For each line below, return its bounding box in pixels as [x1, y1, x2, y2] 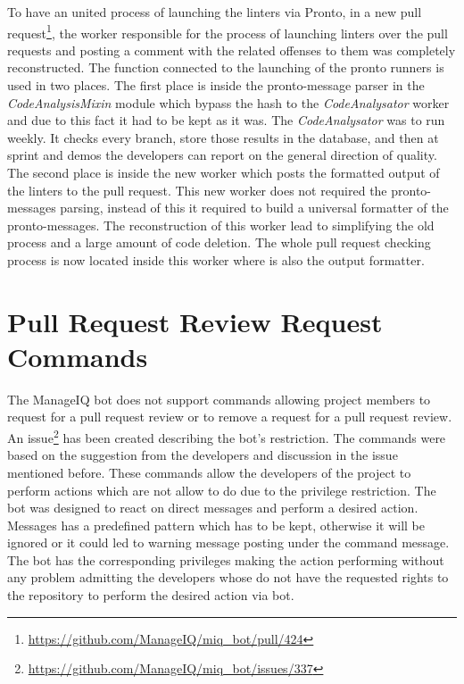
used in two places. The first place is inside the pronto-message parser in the [7, 76, 425, 95]
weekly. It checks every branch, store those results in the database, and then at [7, 128, 439, 146]
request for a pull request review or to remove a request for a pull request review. [7, 407, 452, 426]
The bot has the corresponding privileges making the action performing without [7, 550, 444, 569]
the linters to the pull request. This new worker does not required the [7, 180, 387, 199]
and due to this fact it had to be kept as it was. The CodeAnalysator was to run [7, 111, 445, 129]
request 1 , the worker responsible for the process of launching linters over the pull [7, 21, 448, 42]
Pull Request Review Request [7, 303, 383, 339]
